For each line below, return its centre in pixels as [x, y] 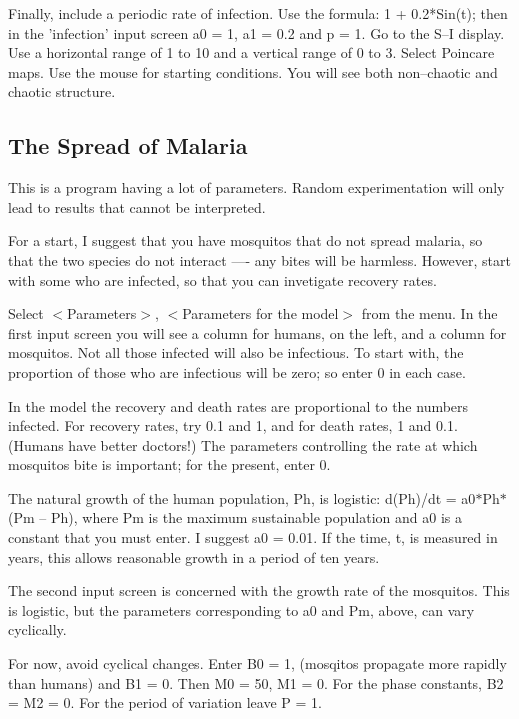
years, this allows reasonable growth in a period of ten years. [194, 556]
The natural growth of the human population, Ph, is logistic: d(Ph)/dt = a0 [242, 497]
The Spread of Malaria [128, 145]
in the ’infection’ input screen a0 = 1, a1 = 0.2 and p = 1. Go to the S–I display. [256, 32]
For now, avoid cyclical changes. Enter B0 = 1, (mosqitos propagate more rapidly [257, 663]
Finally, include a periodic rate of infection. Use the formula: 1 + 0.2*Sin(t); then [258, 13]
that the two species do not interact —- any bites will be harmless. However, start [259, 259]
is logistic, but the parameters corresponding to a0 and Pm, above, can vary [241, 609]
